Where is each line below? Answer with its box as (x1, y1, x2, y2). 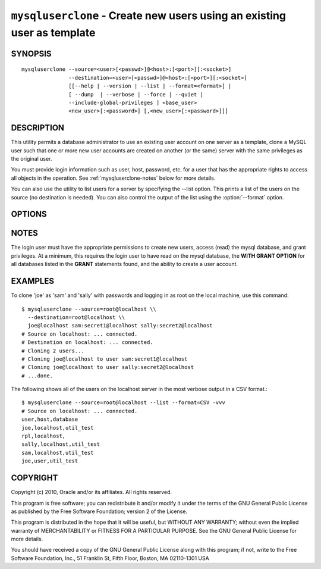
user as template (11, 26, 96, 39)
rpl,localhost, (21, 433, 66, 440)
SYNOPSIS (11, 48, 52, 59)
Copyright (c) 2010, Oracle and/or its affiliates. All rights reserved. (11, 489, 172, 496)
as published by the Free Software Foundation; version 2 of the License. (11, 508, 187, 515)
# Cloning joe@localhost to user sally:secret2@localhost (21, 364, 194, 371)
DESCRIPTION (11, 123, 65, 133)
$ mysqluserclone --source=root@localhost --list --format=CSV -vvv (21, 399, 225, 406)
